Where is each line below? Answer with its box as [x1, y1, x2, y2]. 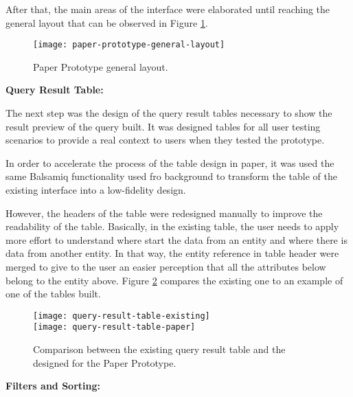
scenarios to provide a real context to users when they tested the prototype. [5, 133, 325, 147]
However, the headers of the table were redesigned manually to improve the [5, 205, 323, 220]
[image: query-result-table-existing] [33, 310, 210, 321]
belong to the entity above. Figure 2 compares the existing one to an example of [5, 273, 343, 287]
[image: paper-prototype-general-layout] [33, 40, 225, 50]
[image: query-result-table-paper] [33, 322, 196, 332]
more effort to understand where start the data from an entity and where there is [5, 232, 348, 247]
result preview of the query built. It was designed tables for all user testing [5, 119, 321, 133]
